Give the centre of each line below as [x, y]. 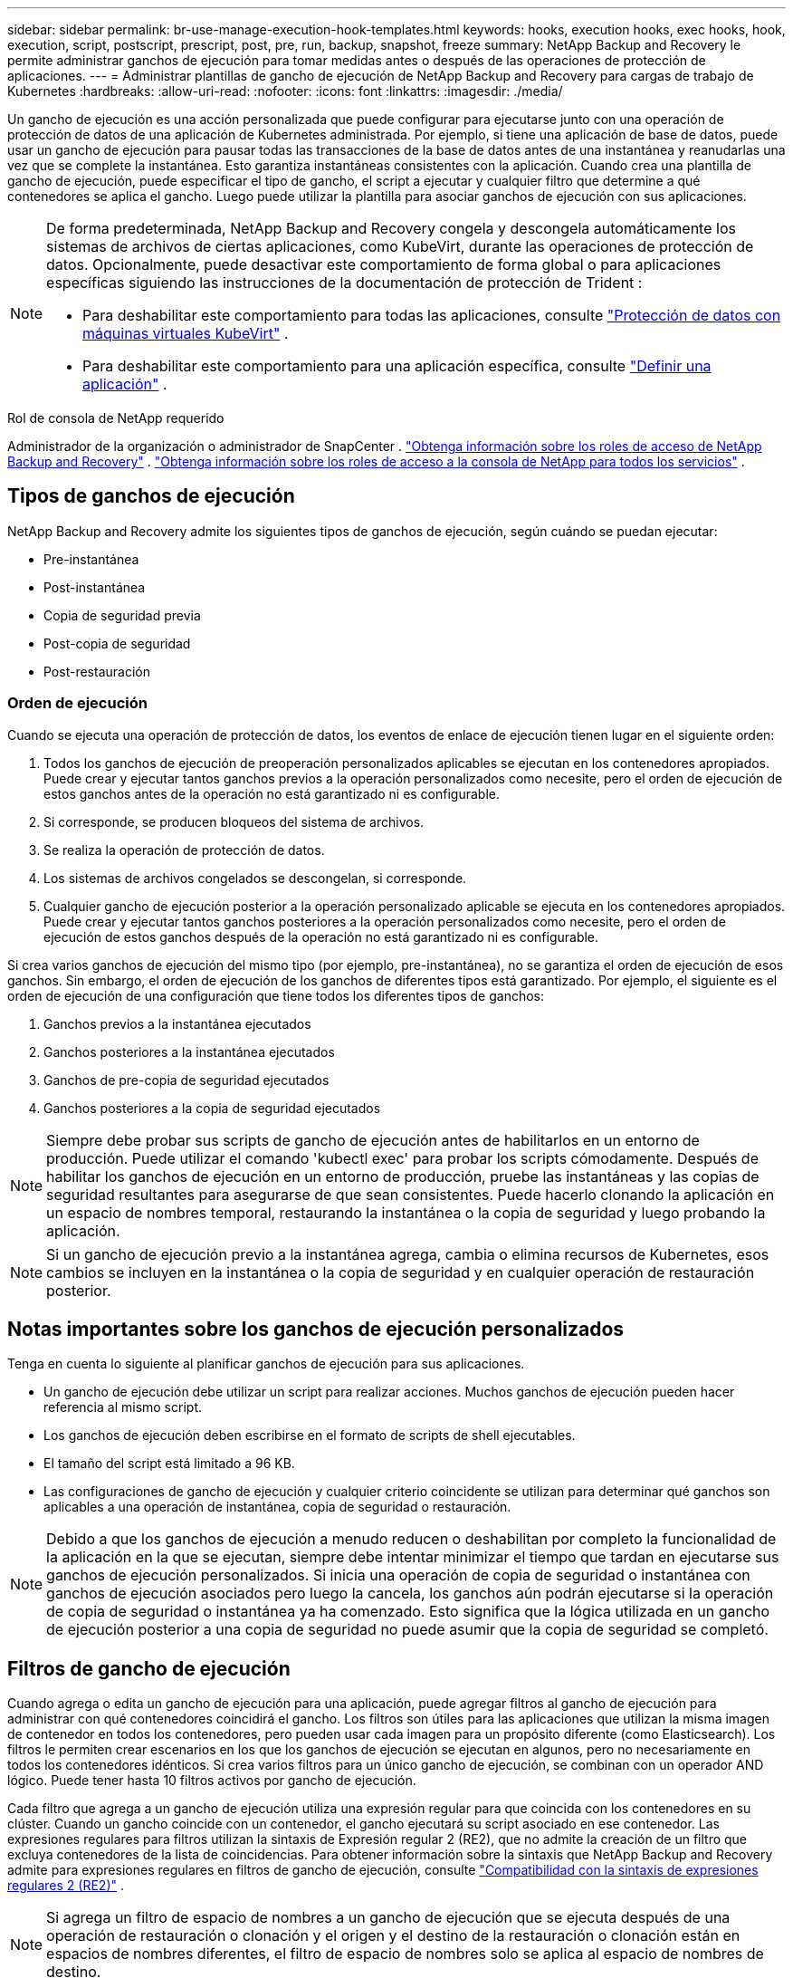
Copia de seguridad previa [122, 615]
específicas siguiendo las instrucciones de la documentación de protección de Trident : [344, 283]
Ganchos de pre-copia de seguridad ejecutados [186, 1080]
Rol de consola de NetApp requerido [116, 418]
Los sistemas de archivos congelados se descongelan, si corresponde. [255, 878]
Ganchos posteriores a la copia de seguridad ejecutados [212, 1108]
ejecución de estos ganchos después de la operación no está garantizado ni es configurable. [321, 936]
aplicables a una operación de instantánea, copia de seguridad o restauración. [277, 1507]
